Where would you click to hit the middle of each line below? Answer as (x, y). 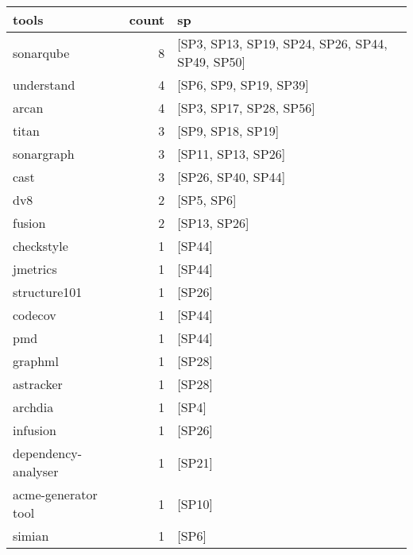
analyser (36, 471)
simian (31, 536)
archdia (33, 407)
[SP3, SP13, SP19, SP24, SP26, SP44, (282, 43)
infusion (35, 430)
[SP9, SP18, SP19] (228, 131)
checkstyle (41, 246)
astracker (38, 384)
